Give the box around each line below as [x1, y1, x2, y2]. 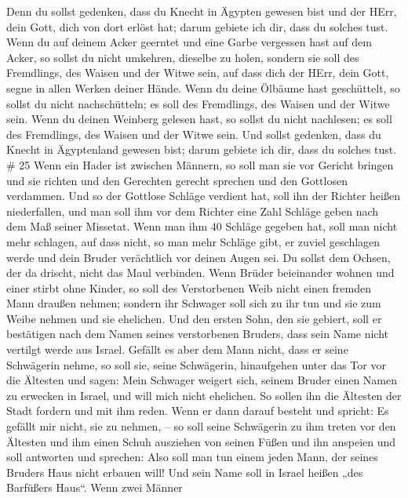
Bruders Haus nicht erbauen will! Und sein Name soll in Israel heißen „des [6, 463, 363, 480]
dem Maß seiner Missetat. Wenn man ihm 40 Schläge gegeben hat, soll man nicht [6, 218, 398, 234]
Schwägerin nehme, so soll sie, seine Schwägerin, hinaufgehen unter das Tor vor [6, 356, 386, 373]
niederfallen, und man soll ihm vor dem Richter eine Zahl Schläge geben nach [6, 202, 379, 219]
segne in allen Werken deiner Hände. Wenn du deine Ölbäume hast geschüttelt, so [6, 79, 400, 96]
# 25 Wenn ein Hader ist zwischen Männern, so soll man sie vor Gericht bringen [6, 156, 394, 173]
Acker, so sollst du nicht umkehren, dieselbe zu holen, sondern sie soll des [6, 49, 359, 65]
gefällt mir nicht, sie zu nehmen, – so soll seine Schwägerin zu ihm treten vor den [6, 418, 396, 434]
